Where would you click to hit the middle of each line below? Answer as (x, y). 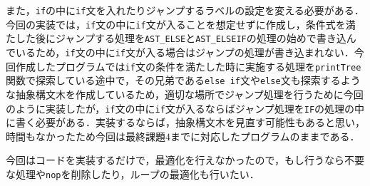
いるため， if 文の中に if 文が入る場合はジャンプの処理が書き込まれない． (185, 52)
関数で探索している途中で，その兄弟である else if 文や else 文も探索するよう (183, 80)
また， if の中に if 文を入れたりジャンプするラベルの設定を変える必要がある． (185, 10)
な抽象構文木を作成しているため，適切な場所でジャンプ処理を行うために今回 (185, 94)
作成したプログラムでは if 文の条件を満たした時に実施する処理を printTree (188, 66)
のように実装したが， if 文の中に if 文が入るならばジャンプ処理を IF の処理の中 (185, 108)
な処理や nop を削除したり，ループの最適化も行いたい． (133, 174)
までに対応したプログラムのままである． (265, 136)
